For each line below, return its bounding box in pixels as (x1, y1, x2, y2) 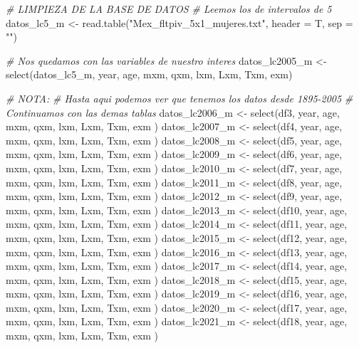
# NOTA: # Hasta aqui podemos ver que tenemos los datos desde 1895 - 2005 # (6, 90, 353, 105)
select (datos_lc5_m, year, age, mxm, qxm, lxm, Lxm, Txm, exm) (6, 67, 293, 82)
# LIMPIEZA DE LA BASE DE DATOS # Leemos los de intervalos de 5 (6, 1, 332, 16)
